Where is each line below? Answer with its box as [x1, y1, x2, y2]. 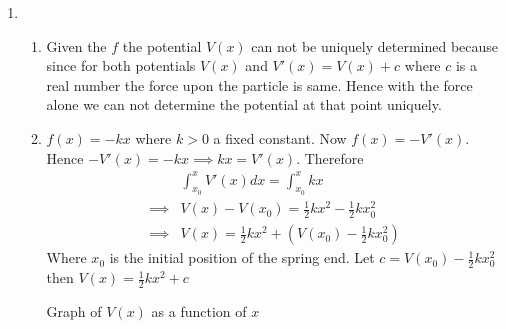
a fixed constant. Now [213, 127, 347, 148]
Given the [46, 35, 107, 56]
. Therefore [296, 147, 364, 168]
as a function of [151, 300, 247, 321]
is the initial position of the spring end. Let [109, 247, 375, 268]
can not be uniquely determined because [251, 35, 499, 56]
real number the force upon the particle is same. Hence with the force [46, 74, 473, 95]
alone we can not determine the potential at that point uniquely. [46, 94, 442, 115]
